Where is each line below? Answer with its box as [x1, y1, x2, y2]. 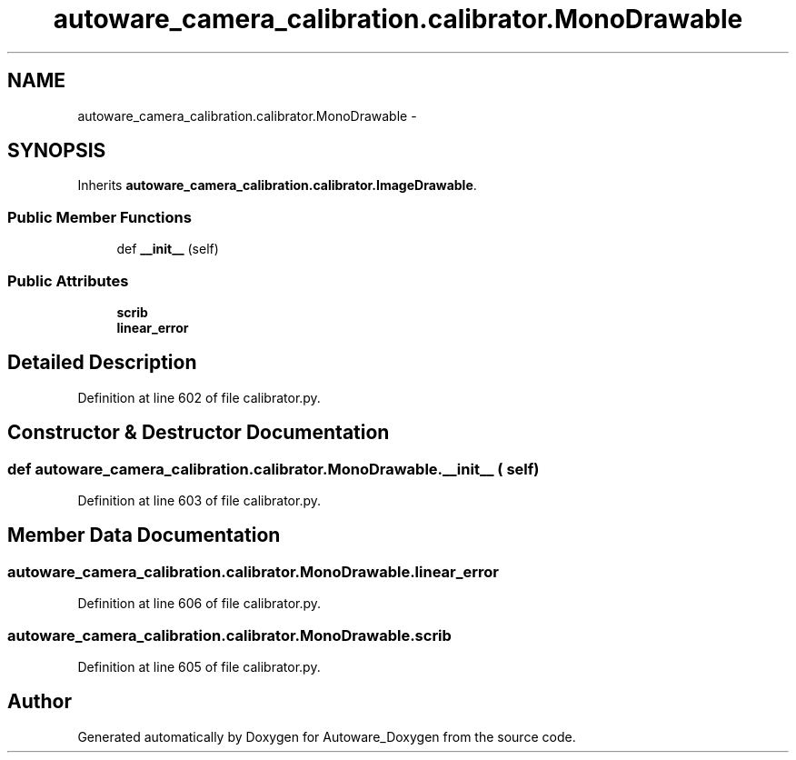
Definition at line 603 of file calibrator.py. [77, 493, 322, 508]
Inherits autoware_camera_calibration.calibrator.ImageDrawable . [77, 177, 477, 194]
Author [7, 690, 72, 714]
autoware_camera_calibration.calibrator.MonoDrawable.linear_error [7, 562, 499, 581]
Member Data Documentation [7, 524, 281, 547]
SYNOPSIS [7, 139, 106, 163]
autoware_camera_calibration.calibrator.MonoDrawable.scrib [7, 625, 452, 645]
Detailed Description [7, 351, 197, 375]
